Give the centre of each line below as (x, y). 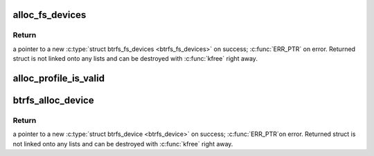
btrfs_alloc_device (53, 100)
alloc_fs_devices (50, 15)
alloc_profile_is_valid (59, 78)
